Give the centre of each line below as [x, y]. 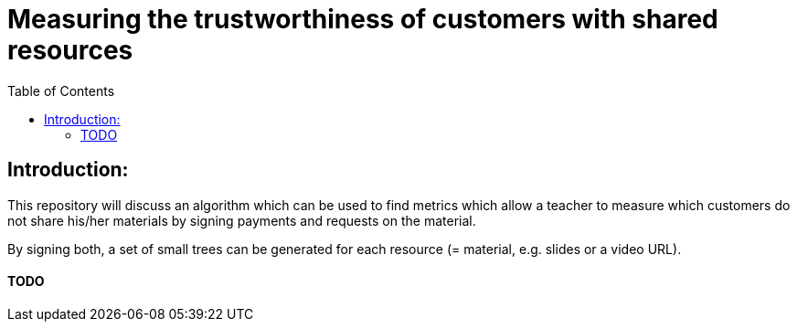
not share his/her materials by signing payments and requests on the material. [242, 220]
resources [70, 50]
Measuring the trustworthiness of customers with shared [363, 19]
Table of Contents [61, 90]
